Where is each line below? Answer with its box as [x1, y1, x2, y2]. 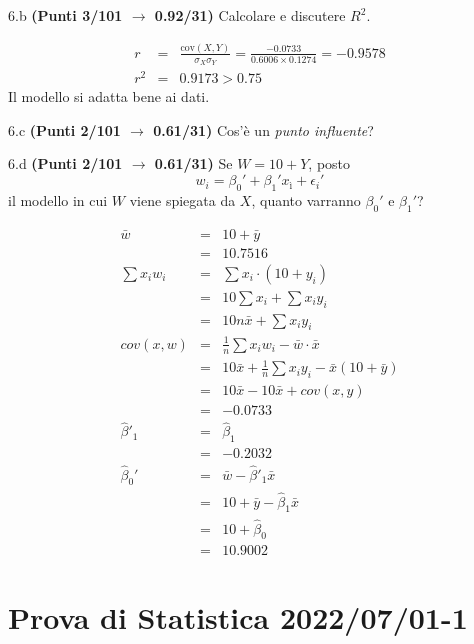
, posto [308, 153, 351, 174]
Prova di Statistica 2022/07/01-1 [8, 596, 468, 637]
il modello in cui [8, 189, 108, 210]
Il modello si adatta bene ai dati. [8, 86, 210, 107]
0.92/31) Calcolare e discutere [154, 5, 346, 25]
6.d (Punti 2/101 [8, 153, 123, 174]
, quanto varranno [251, 189, 361, 210]
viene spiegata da [129, 189, 236, 210]
